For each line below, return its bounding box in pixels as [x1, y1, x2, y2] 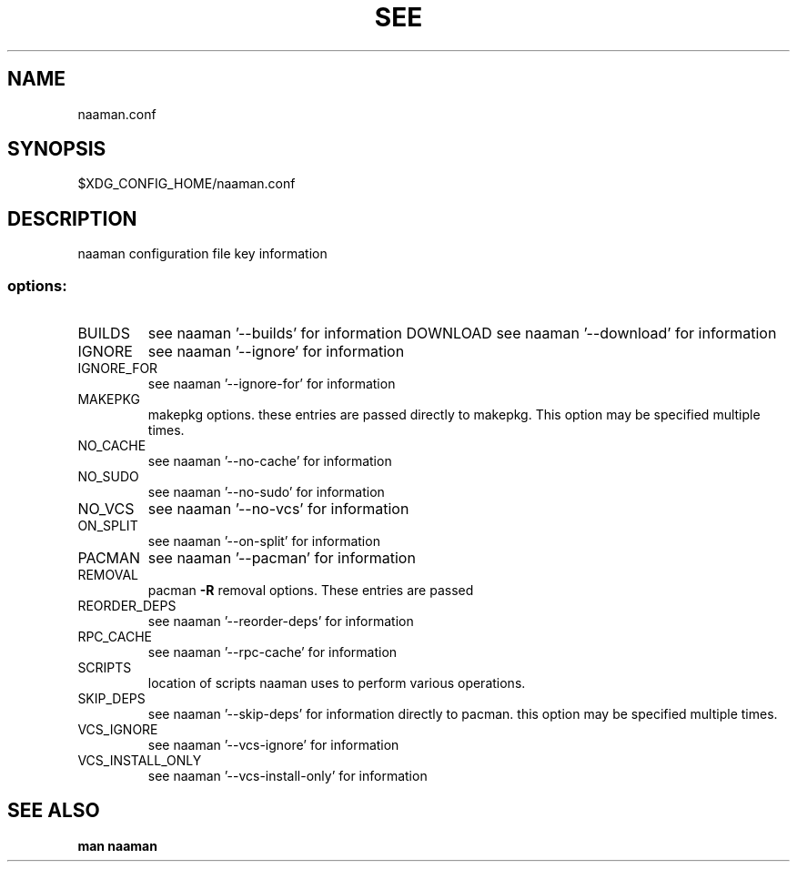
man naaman [77, 837, 157, 854]
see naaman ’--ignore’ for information [147, 342, 405, 361]
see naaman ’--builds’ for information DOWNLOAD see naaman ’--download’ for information [147, 324, 777, 343]
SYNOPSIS [7, 137, 106, 161]
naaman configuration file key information [77, 246, 328, 262]
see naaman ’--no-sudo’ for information [147, 484, 385, 500]
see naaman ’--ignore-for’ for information [147, 376, 396, 392]
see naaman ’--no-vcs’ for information [147, 500, 409, 519]
